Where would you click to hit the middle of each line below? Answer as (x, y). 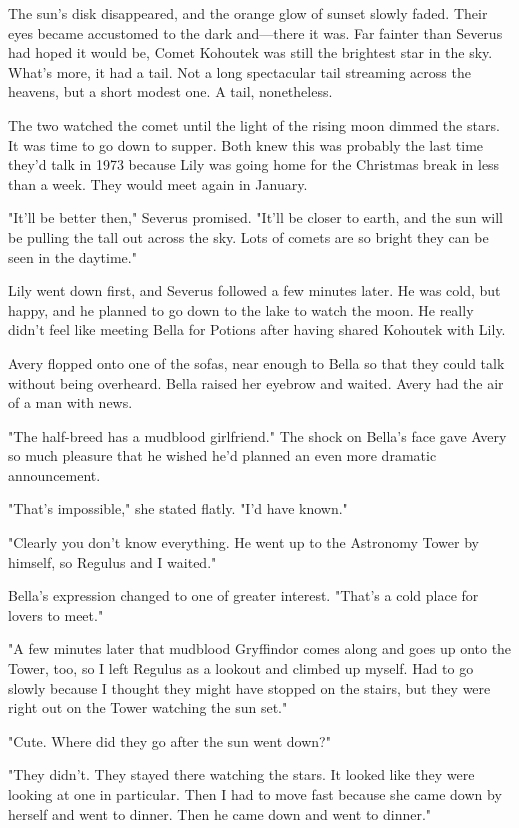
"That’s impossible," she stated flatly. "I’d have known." (178, 508)
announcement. (54, 474)
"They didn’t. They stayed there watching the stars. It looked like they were (241, 774)
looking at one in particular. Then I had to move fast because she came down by (255, 794)
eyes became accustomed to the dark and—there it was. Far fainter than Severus (255, 32)
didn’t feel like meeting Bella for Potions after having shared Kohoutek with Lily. (257, 329)
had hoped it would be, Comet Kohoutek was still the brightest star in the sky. (250, 52)
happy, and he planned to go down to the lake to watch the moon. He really (241, 309)
